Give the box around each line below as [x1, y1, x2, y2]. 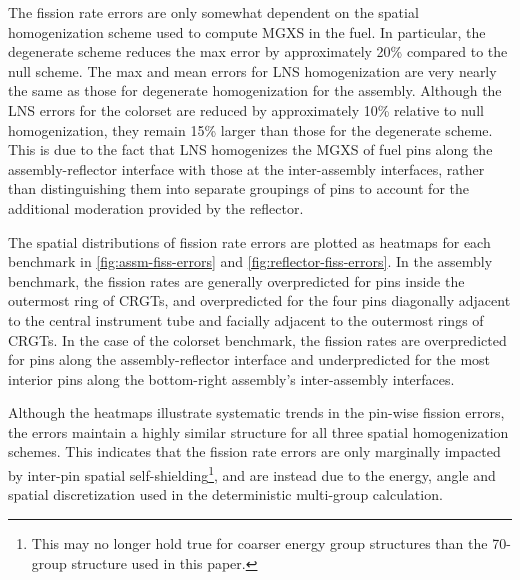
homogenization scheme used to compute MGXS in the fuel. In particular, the [8, 21, 486, 42]
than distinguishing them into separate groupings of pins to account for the [8, 178, 469, 199]
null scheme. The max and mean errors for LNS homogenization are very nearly [8, 60, 497, 81]
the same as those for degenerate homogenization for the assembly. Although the [8, 80, 502, 101]
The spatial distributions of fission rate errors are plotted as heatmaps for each [8, 231, 491, 252]
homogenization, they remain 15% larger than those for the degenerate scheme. [8, 119, 493, 140]
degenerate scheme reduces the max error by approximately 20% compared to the [8, 41, 508, 62]
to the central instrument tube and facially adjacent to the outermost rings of [8, 309, 484, 330]
